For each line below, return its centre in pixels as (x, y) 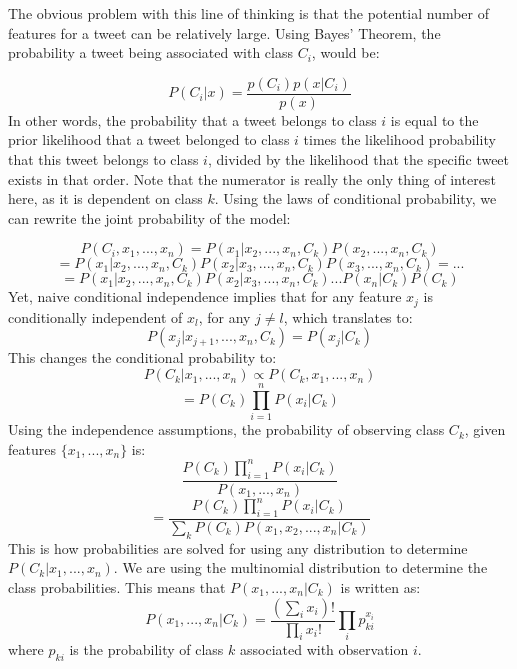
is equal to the (434, 119)
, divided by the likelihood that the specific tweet (358, 159)
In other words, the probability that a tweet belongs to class (192, 119)
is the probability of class (146, 649)
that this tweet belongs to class (103, 159)
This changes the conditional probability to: (142, 357)
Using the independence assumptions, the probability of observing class (226, 429)
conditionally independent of (95, 316)
